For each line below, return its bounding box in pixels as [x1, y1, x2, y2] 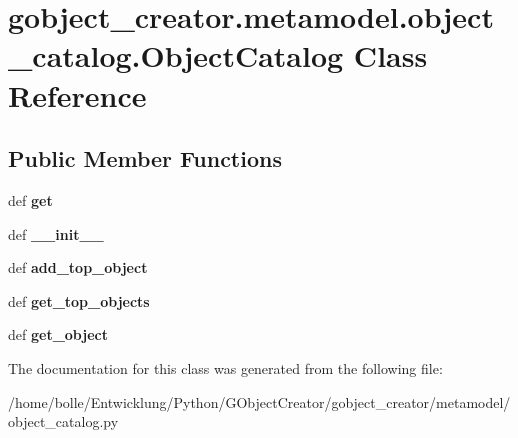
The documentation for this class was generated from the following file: [8, 357, 443, 378]
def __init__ [8, 223, 104, 244]
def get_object [8, 324, 108, 345]
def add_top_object [8, 257, 148, 278]
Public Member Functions [8, 143, 282, 174]
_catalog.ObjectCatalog [8, 35, 344, 76]
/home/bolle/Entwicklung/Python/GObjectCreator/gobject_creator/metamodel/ [8, 391, 511, 412]
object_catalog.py [8, 411, 119, 432]
